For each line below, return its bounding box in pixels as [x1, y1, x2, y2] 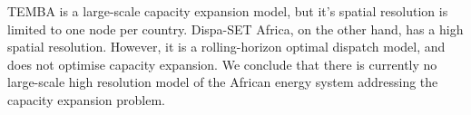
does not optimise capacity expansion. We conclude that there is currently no [7, 54, 437, 73]
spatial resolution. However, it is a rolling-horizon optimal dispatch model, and [7, 37, 446, 56]
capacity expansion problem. [7, 90, 165, 109]
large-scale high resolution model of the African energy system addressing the [7, 72, 438, 91]
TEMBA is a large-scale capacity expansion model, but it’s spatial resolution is [7, 2, 448, 20]
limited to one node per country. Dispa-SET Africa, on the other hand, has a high [7, 19, 464, 38]
